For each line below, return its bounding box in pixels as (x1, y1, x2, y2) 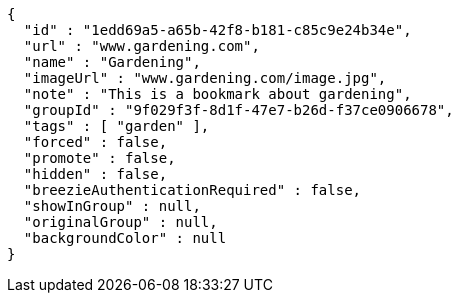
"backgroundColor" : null (23, 230, 227, 246)
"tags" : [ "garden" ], (23, 118, 210, 134)
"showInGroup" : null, (23, 198, 201, 214)
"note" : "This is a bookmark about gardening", (23, 86, 412, 102)
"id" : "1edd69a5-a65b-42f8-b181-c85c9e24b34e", (23, 22, 412, 38)
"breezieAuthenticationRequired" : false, (23, 182, 362, 198)
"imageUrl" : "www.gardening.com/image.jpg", (23, 70, 387, 86)
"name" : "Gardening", (23, 54, 201, 70)
